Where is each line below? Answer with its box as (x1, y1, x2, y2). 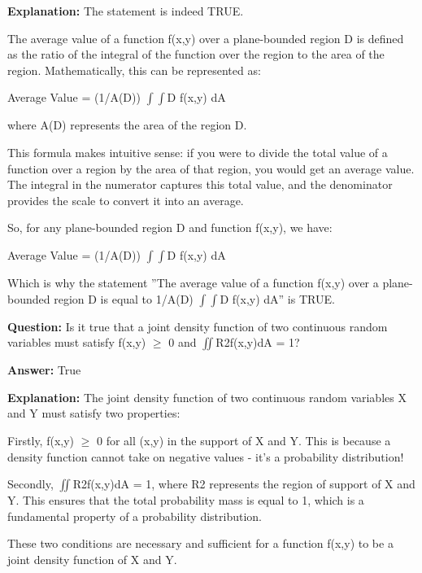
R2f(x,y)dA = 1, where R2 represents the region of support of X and (72, 475, 415, 492)
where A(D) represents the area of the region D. (7, 116, 247, 133)
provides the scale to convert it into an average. (7, 191, 244, 208)
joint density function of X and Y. (7, 550, 177, 567)
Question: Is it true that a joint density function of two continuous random (7, 317, 388, 335)
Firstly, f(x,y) (7, 431, 75, 448)
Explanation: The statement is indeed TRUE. (7, 2, 244, 19)
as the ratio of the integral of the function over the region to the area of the (7, 46, 385, 63)
